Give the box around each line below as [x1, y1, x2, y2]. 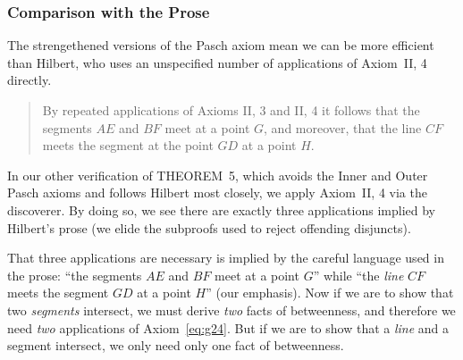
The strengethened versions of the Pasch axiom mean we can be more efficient [7, 36, 434, 54]
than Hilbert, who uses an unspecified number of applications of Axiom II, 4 [7, 53, 427, 71]
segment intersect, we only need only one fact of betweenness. [7, 336, 344, 355]
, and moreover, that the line [264, 118, 422, 137]
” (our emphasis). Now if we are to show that [206, 283, 454, 302]
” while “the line [313, 265, 404, 284]
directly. [7, 71, 52, 89]
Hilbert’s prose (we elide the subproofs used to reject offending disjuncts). [7, 218, 411, 237]
